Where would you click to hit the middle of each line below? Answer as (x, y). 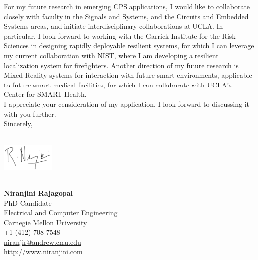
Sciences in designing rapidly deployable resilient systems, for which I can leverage (129, 45)
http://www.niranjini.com (43, 251)
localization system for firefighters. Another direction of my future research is (121, 65)
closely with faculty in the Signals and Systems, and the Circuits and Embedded (126, 16)
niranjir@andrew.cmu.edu (43, 241)
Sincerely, (18, 124)
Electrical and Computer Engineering (61, 213)
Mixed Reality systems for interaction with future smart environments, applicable (128, 75)
